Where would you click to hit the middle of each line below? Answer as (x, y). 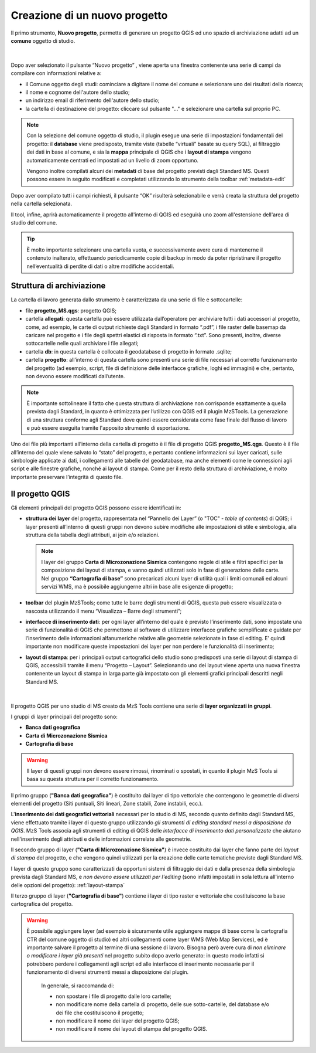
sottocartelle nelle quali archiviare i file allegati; (82, 344)
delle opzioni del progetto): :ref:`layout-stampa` (68, 885)
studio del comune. (34, 222)
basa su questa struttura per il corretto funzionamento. (93, 779)
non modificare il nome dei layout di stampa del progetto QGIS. (132, 1029)
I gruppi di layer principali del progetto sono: (64, 716)
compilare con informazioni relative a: (56, 73)
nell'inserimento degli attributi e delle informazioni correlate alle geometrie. (101, 839)
